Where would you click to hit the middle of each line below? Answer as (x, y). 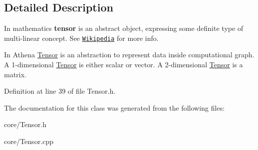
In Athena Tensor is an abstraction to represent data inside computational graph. (129, 55)
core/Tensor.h (25, 124)
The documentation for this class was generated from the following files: (114, 107)
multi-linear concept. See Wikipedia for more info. (81, 38)
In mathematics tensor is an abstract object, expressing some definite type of (124, 28)
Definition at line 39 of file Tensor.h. (60, 91)
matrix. (15, 74)
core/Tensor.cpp (29, 141)
